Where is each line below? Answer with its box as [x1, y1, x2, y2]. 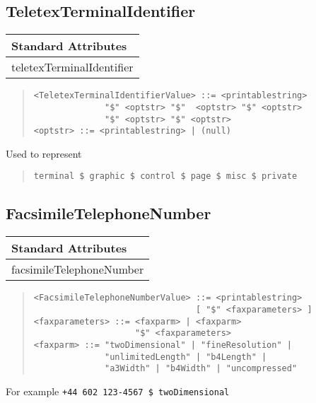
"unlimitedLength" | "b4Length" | [105, 351, 267, 362]
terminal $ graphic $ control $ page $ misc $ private [33, 171, 298, 182]
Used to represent [6, 146, 82, 160]
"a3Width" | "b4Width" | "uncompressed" [105, 363, 298, 374]
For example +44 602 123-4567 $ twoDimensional [6, 383, 230, 398]
